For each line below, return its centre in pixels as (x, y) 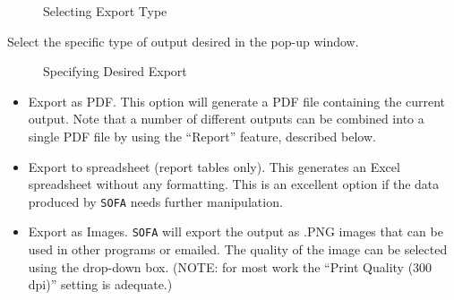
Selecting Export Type (105, 11)
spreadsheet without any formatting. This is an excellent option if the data (234, 184)
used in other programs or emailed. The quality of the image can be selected (238, 249)
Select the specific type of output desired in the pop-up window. (183, 41)
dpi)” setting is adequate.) (100, 284)
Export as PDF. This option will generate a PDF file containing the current (237, 101)
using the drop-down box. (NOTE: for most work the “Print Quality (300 (230, 266)
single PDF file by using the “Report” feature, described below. (202, 136)
